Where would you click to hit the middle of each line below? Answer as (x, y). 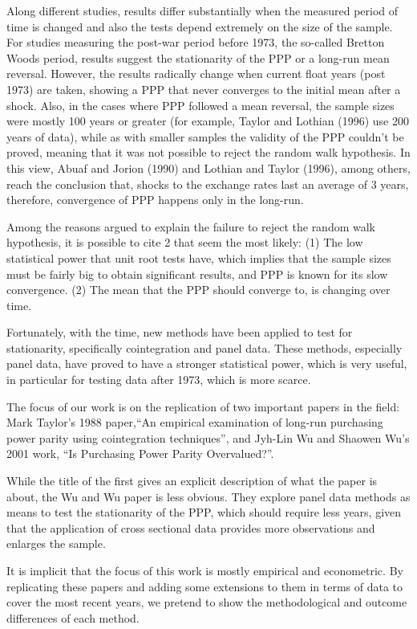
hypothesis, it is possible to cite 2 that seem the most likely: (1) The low (185, 242)
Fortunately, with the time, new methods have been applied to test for (180, 332)
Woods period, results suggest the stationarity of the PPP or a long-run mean (198, 57)
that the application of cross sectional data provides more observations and (191, 527)
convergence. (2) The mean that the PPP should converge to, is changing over (198, 290)
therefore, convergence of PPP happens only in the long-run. (155, 200)
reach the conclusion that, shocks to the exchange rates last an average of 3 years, (208, 184)
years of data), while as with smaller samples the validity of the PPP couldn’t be (205, 136)
